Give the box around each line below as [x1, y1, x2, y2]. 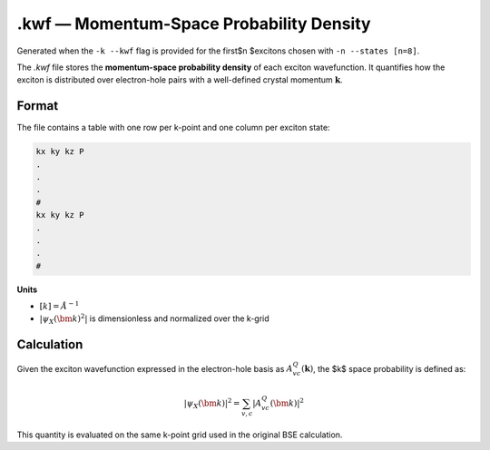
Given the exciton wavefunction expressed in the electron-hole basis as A [16, 363, 294, 374]
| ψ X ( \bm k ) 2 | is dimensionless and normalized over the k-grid [39, 312, 269, 326]
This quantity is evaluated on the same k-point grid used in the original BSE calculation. [16, 429, 343, 440]
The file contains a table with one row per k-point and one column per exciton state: [16, 122, 330, 133]
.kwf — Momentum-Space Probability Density [16, 14, 371, 34]
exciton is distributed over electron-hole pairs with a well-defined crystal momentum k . [16, 74, 344, 85]
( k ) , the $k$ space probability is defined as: [300, 363, 466, 374]
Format [16, 98, 59, 113]
